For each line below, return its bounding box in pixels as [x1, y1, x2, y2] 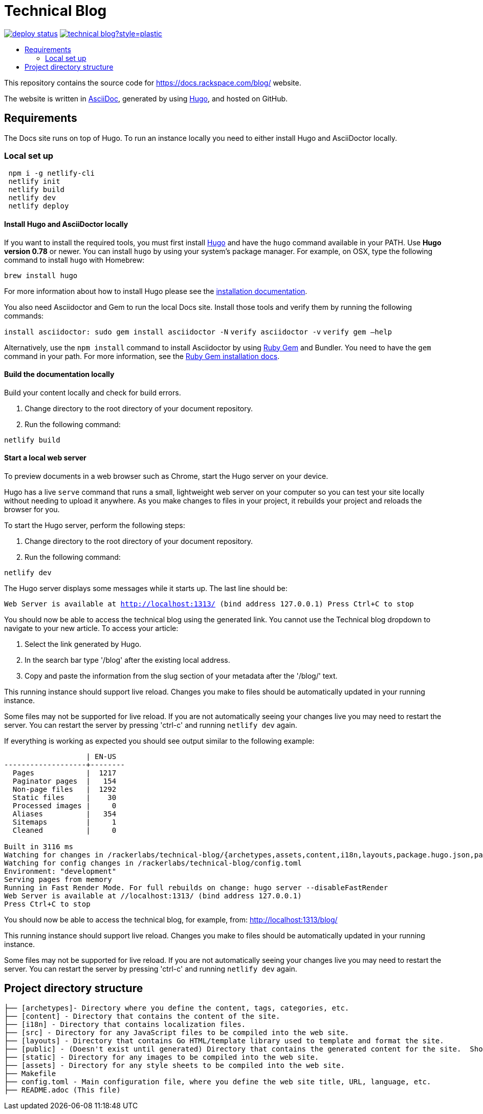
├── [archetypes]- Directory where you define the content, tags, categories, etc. [4, 1003, 349, 1012]
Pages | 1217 [12, 769, 117, 777]
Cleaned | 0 [12, 826, 117, 834]
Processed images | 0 [12, 802, 117, 810]
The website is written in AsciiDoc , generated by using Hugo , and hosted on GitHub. [4, 94, 288, 103]
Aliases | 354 [12, 810, 117, 818]
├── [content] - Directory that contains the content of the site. [4, 1012, 280, 1020]
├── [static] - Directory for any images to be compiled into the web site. [4, 1053, 319, 1061]
